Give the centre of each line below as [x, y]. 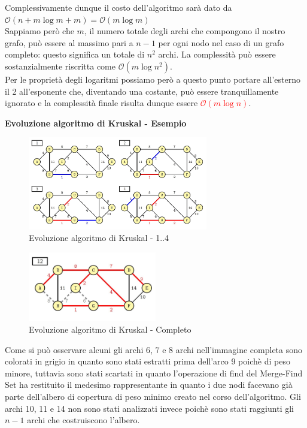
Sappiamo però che [39, 31]
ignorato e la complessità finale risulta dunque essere [101, 103]
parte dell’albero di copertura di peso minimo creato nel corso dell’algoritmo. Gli [153, 396]
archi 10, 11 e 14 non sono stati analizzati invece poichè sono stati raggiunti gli [149, 408]
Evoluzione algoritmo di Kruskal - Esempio [96, 123]
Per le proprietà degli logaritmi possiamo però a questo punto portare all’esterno [153, 79]
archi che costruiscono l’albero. [83, 420]
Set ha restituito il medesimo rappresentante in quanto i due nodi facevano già [149, 385]
